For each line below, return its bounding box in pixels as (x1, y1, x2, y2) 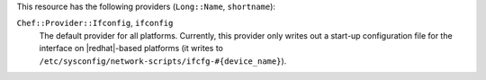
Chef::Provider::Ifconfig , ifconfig (16, 18, 174, 29)
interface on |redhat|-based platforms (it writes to (39, 43, 224, 54)
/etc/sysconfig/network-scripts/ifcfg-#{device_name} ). (39, 55, 287, 67)
